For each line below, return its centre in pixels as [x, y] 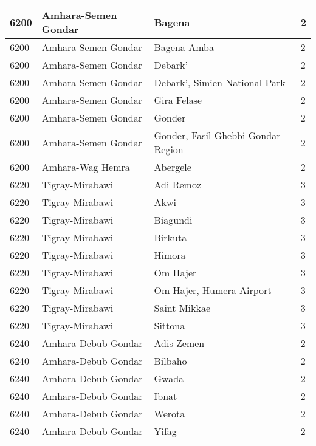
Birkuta [170, 237]
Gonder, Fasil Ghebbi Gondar [217, 135]
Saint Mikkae [182, 308]
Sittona [170, 325]
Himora [170, 255]
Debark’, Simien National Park [220, 82]
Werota [170, 413]
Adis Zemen [179, 343]
